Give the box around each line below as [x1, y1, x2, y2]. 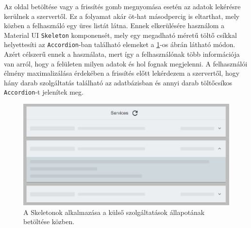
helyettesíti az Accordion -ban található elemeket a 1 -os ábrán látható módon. [4, 39, 235, 49]
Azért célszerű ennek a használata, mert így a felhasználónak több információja [4, 49, 240, 59]
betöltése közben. [23, 216, 75, 227]
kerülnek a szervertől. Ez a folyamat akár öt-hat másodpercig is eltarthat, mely [4, 11, 240, 21]
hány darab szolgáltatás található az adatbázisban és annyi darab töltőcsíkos [4, 77, 232, 87]
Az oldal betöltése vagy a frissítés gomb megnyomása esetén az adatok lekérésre [4, 1, 241, 11]
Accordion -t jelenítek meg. [4, 87, 84, 97]
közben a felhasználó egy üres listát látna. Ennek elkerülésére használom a [4, 20, 225, 31]
